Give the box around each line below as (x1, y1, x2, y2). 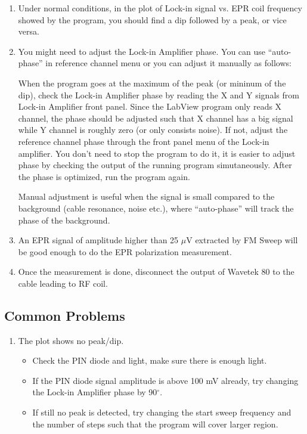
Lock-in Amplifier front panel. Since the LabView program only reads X (18, 100, 282, 113)
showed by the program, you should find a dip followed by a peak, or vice (18, 13, 287, 26)
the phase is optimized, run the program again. (18, 170, 190, 182)
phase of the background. (18, 213, 110, 226)
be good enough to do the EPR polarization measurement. (18, 245, 232, 258)
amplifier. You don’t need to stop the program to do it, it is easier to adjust (18, 147, 296, 159)
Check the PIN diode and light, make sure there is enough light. (32, 354, 267, 367)
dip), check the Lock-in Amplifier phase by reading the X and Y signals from (18, 88, 299, 101)
